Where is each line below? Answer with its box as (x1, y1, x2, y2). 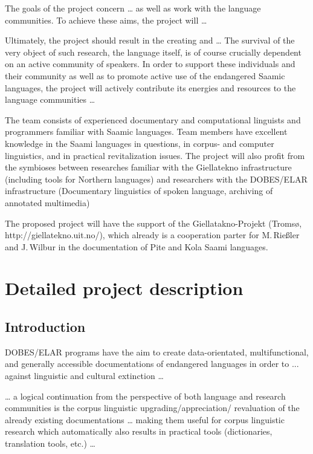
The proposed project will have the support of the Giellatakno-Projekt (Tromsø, (5, 216, 302, 229)
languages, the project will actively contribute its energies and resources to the (5, 81, 296, 94)
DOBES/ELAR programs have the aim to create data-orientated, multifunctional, (5, 345, 309, 358)
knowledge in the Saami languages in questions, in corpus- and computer (5, 137, 274, 149)
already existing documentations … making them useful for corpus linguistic (5, 413, 285, 426)
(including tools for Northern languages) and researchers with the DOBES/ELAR (5, 172, 308, 185)
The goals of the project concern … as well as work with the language (5, 2, 261, 14)
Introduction (5, 317, 86, 336)
